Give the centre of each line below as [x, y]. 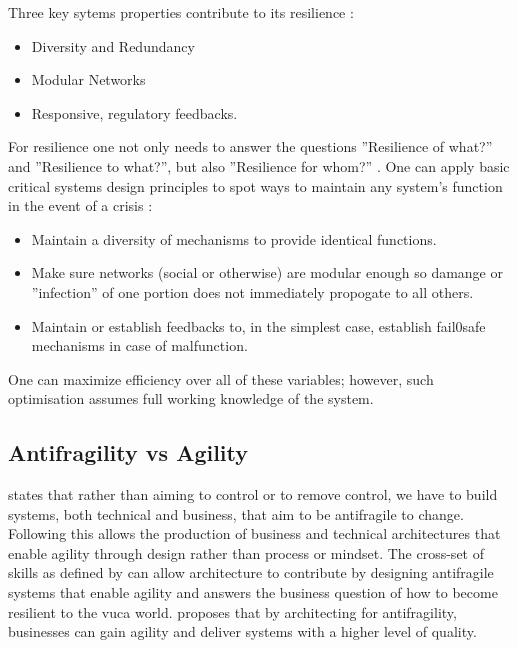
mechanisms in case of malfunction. [139, 345]
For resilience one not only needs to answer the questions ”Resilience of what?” [250, 146]
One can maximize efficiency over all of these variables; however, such [221, 378]
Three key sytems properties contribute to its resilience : [181, 12]
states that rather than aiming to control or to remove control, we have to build [253, 494]
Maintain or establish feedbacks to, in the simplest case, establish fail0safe [258, 325]
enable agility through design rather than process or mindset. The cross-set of [246, 552]
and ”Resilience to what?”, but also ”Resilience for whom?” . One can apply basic [259, 165]
